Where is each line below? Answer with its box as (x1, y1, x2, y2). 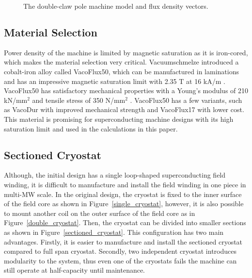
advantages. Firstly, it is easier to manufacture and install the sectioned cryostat (4, 236, 243, 246)
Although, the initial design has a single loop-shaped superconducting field (4, 170, 226, 180)
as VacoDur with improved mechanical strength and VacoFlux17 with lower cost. (4, 104, 244, 114)
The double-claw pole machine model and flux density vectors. (23, 1, 208, 11)
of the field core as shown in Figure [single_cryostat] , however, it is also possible (4, 198, 244, 209)
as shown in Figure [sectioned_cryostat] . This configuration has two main (4, 227, 224, 237)
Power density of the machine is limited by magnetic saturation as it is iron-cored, (4, 47, 248, 57)
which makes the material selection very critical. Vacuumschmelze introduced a (4, 57, 239, 67)
